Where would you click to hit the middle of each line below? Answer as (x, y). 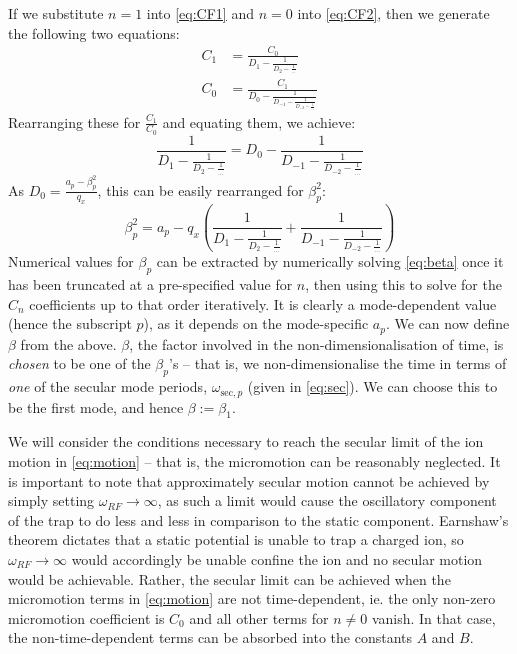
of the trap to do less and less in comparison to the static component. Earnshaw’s (258, 519)
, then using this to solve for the (403, 284)
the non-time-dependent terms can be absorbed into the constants (210, 637)
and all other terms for (259, 617)
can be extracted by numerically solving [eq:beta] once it (330, 261)
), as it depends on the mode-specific (256, 323)
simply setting (51, 500)
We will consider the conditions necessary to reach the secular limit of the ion (246, 441)
